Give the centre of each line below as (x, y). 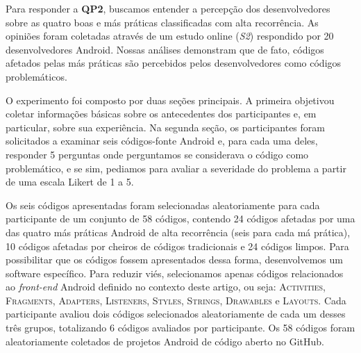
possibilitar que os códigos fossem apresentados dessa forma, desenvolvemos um (174, 260)
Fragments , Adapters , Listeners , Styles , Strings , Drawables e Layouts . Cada (176, 300)
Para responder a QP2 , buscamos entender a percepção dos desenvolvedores (168, 8)
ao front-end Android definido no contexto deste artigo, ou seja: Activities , (166, 287)
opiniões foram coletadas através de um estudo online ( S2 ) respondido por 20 (170, 36)
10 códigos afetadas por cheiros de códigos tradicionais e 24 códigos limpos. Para (177, 246)
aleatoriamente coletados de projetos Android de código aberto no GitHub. (165, 341)
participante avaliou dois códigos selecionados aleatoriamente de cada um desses (176, 314)
